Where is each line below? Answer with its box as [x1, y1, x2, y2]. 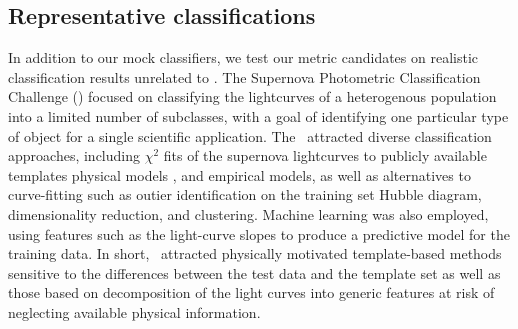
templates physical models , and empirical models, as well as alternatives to [8, 164, 471, 185]
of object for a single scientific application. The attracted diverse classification [8, 125, 492, 146]
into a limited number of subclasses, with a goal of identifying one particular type [8, 105, 509, 126]
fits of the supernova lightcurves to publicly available [163, 145, 487, 166]
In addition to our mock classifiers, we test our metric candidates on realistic [8, 47, 479, 68]
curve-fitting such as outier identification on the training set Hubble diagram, [8, 184, 482, 205]
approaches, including [8, 145, 140, 166]
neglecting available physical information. [8, 301, 261, 322]
